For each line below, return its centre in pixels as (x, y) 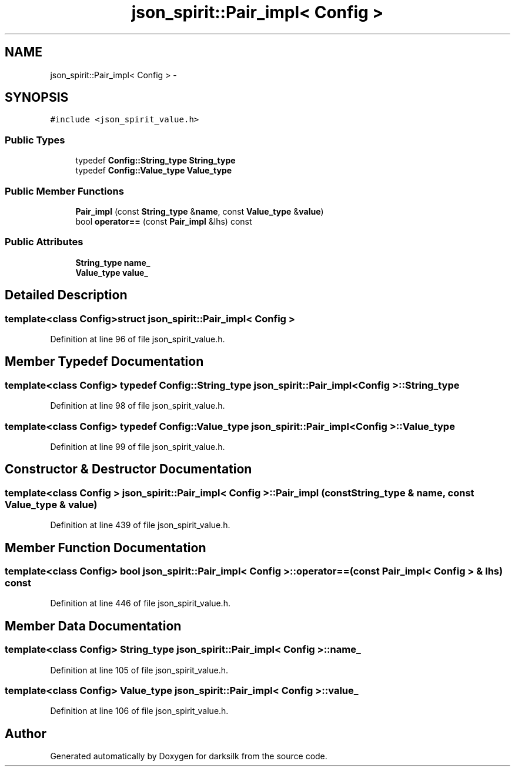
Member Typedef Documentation (104, 362)
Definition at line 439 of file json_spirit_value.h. (140, 525)
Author (26, 733)
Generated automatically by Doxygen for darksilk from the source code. (189, 756)
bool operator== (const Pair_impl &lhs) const (164, 221)
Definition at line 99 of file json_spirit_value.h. (138, 446)
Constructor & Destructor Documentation (128, 469)
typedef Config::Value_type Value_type (154, 171)
